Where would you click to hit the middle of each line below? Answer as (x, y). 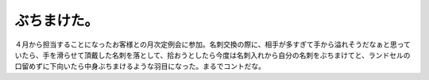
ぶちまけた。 (57, 21)
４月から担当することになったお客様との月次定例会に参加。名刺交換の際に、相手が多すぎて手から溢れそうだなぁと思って (213, 44)
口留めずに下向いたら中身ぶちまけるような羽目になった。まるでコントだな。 (140, 67)
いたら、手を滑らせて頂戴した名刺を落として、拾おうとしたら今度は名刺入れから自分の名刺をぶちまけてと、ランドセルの (213, 55)
